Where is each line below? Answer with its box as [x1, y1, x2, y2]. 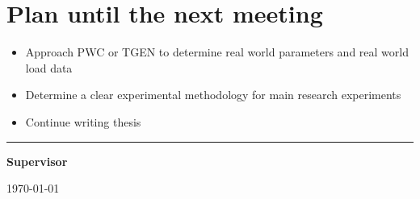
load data [25, 59, 73, 76]
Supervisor [6, 152, 68, 169]
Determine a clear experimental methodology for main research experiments [25, 86, 401, 103]
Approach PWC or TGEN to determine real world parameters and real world [25, 44, 409, 60]
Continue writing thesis [25, 113, 141, 130]
